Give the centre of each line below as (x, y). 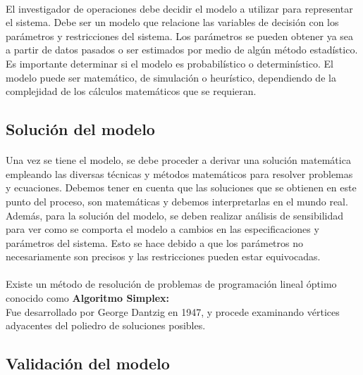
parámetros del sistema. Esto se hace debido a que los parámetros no (155, 242)
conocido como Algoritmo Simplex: (87, 298)
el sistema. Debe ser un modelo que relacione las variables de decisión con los (172, 22)
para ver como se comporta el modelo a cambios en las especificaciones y (162, 229)
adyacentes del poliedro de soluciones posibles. (106, 325)
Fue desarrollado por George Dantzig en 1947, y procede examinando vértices (173, 311)
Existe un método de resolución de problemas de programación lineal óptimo (171, 284)
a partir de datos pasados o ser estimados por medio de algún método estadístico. (182, 50)
